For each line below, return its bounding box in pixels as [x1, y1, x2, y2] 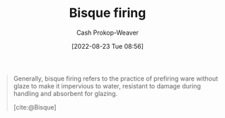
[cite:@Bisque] [13, 102, 57, 111]
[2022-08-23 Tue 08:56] [71, 42, 144, 50]
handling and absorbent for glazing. [13, 89, 118, 98]
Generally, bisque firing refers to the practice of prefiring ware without [13, 74, 219, 83]
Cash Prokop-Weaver [76, 28, 139, 37]
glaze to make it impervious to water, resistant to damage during [13, 81, 201, 90]
